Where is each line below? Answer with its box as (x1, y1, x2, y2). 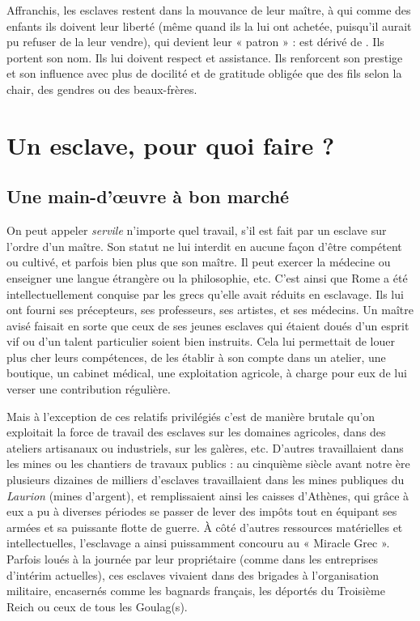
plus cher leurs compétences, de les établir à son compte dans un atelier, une (6, 348, 386, 365)
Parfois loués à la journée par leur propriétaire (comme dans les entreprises (6, 551, 379, 568)
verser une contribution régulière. (6, 381, 171, 398)
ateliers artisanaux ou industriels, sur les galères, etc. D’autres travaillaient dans (6, 439, 404, 456)
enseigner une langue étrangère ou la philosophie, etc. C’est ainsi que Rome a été (6, 269, 408, 286)
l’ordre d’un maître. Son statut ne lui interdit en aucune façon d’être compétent (6, 237, 402, 254)
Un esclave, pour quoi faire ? (6, 128, 335, 161)
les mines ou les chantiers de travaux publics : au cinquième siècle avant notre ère (6, 455, 410, 472)
